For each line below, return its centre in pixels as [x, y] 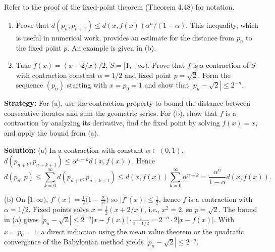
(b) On [15, 199]
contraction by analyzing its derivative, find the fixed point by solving [112, 123]
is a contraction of [221, 65]
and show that [167, 85]
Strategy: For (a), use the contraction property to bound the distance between [127, 103]
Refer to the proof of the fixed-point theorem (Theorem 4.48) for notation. [119, 7]
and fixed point [148, 75]
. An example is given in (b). [112, 48]
